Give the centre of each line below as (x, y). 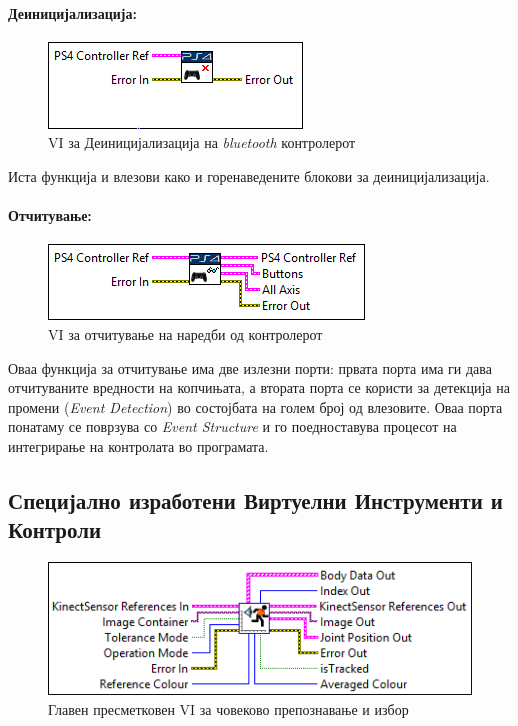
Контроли (55, 529)
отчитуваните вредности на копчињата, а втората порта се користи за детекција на (259, 387)
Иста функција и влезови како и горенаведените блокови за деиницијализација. (249, 175)
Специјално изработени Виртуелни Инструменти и (255, 499)
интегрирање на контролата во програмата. (138, 445)
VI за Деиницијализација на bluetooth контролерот (202, 142)
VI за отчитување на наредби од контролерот (185, 333)
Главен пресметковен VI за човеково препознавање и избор (228, 708)
